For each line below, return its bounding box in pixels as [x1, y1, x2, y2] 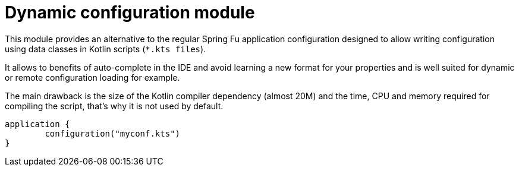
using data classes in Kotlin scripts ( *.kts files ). [5, 43, 206, 54]
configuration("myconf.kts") [45, 128, 181, 138]
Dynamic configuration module [5, 2, 255, 23]
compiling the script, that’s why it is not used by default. [5, 100, 224, 111]
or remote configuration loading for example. [5, 72, 180, 83]
